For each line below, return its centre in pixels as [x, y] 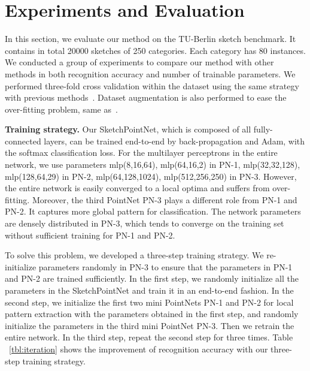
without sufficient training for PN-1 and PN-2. [90, 235]
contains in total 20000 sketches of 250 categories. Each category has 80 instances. [155, 50]
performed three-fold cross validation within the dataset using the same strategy [152, 85]
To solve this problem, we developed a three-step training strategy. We [134, 255]
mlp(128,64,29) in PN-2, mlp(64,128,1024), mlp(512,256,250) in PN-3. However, [151, 176]
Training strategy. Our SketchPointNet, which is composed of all [128, 129]
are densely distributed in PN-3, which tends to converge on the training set [145, 223]
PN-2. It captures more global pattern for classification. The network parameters [153, 211]
